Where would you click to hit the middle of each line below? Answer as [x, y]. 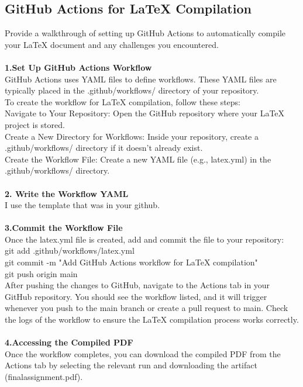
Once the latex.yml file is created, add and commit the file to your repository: [144, 239]
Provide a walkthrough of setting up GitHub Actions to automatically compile [145, 33]
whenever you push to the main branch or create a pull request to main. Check [147, 308]
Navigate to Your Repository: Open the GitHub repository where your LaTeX [145, 113]
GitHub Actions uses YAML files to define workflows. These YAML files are [141, 79]
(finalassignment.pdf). [44, 377]
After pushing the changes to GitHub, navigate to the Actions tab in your [137, 285]
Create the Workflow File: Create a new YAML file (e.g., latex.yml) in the [138, 159]
